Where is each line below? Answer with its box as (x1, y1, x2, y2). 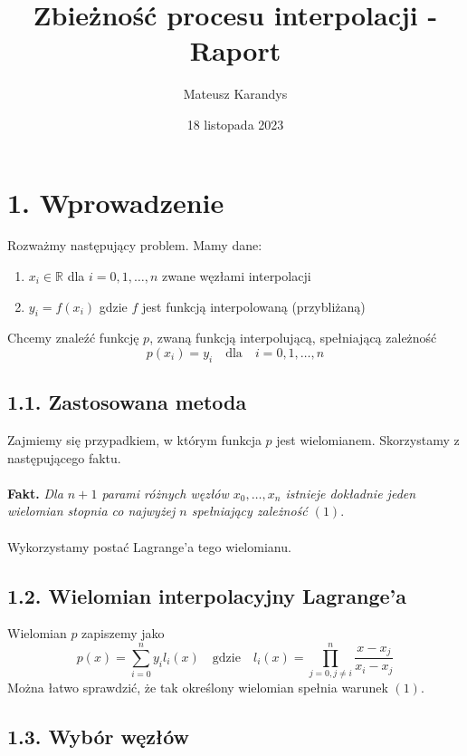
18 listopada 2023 (186, 114, 284, 133)
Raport (189, 32, 281, 69)
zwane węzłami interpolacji (162, 267, 311, 286)
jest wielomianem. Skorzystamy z (276, 431, 460, 450)
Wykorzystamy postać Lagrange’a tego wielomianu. (7, 537, 291, 556)
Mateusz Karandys (183, 84, 288, 103)
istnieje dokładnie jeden (285, 483, 416, 502)
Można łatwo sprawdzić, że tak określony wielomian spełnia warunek (7, 678, 388, 697)
